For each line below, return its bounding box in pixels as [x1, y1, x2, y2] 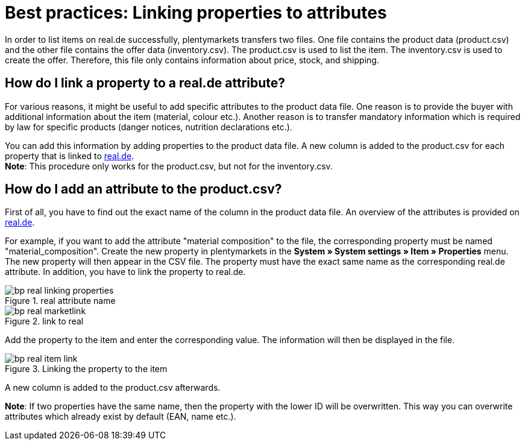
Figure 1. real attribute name [5, 295, 116, 306]
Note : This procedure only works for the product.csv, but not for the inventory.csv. [5, 160, 333, 171]
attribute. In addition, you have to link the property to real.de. [5, 267, 246, 277]
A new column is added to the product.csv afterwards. [5, 382, 221, 393]
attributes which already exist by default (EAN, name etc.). [5, 411, 236, 422]
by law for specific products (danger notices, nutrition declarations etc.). [5, 121, 292, 132]
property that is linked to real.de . [5, 150, 134, 161]
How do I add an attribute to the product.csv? [5, 181, 282, 197]
